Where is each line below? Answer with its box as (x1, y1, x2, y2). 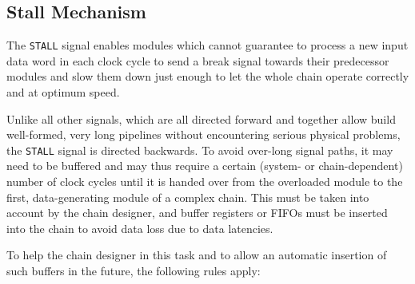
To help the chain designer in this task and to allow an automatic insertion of (6, 247, 387, 263)
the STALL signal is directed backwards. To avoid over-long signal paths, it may (6, 141, 393, 158)
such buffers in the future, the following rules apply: (6, 262, 261, 279)
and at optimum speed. (6, 84, 120, 101)
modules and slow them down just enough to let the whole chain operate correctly (6, 68, 409, 85)
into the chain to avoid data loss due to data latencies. (6, 219, 273, 236)
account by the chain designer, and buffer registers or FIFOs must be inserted (6, 204, 388, 221)
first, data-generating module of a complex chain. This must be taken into (6, 188, 369, 205)
